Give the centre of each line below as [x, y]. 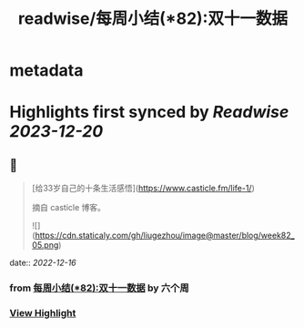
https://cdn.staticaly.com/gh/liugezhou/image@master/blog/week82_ [165, 236]
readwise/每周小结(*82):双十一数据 [153, 19]
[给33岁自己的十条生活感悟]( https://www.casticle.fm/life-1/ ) [143, 189]
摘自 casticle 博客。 [69, 208]
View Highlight [43, 313]
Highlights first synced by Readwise [149, 113]
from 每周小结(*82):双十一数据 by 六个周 [99, 288]
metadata [46, 71]
